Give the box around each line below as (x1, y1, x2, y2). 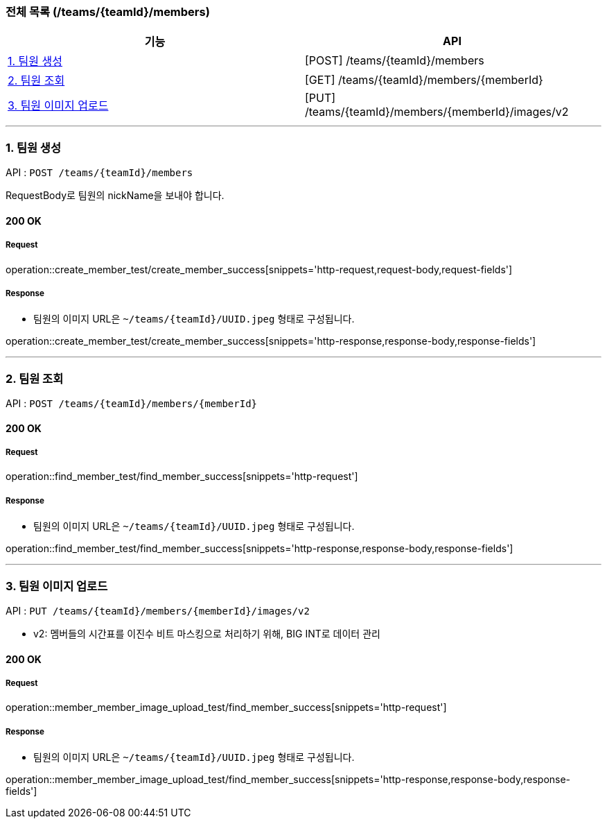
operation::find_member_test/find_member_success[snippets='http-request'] (6, 470, 358, 483)
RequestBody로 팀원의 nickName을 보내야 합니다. (6, 189, 225, 202)
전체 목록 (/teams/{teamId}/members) (6, 5, 210, 19)
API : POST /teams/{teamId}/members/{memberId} (6, 397, 258, 410)
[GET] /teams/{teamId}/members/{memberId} (305, 73, 543, 87)
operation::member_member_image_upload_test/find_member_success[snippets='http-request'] (6, 701, 447, 714)
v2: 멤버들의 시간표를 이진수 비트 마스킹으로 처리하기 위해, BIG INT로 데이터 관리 (33, 627, 380, 640)
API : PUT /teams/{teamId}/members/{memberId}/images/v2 (6, 604, 310, 617)
